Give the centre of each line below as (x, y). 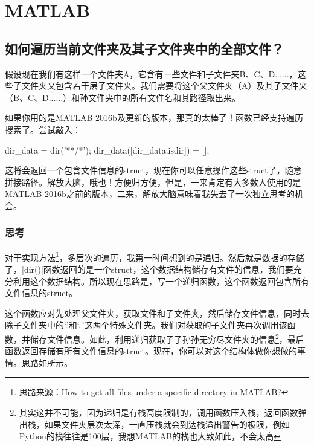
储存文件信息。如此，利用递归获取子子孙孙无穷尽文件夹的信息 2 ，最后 (167, 338)
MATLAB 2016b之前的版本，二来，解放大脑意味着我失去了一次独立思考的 (150, 194)
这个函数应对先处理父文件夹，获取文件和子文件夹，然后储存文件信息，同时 (153, 313)
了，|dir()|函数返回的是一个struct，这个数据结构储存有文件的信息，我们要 (149, 269)
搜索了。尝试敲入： (43, 129)
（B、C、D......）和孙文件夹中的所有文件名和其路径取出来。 (123, 97)
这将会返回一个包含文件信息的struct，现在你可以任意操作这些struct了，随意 (153, 170)
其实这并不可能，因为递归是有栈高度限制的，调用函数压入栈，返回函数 (159, 412)
